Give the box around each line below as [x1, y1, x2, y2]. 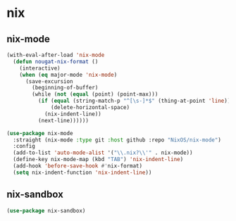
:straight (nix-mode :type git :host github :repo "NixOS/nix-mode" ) [13, 136, 221, 144]
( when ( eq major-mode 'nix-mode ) [19, 71, 118, 78]
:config [13, 143, 36, 150]
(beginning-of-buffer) [32, 84, 99, 91]
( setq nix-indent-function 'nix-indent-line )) [13, 169, 152, 176]
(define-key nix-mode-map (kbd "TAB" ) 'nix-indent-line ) [13, 156, 184, 163]
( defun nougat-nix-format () [13, 58, 99, 65]
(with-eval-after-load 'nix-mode [6, 51, 105, 58]
